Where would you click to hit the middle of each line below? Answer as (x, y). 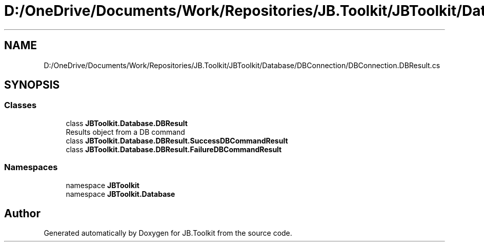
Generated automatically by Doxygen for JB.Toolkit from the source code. (168, 233)
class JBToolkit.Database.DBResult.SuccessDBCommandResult (177, 140)
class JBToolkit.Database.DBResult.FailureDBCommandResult (174, 149)
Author (22, 213)
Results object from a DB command (125, 132)
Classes (21, 105)
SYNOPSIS (32, 85)
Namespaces (31, 167)
